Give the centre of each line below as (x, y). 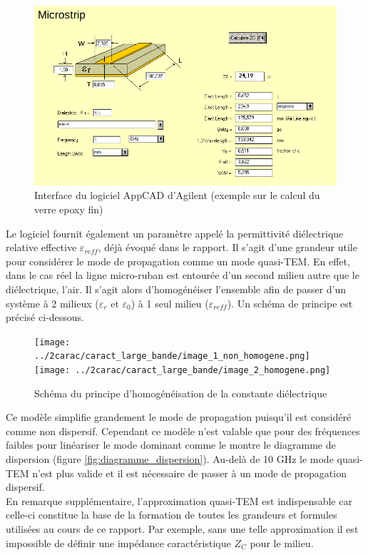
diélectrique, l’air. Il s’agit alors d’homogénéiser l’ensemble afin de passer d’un (176, 289)
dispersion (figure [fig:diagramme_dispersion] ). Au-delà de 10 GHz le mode (170, 459)
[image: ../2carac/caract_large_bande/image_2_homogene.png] (183, 371)
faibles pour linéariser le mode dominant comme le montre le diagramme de (171, 445)
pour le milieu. (282, 543)
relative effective (41, 247)
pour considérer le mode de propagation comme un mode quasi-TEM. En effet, (178, 261)
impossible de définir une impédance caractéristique (118, 543)
